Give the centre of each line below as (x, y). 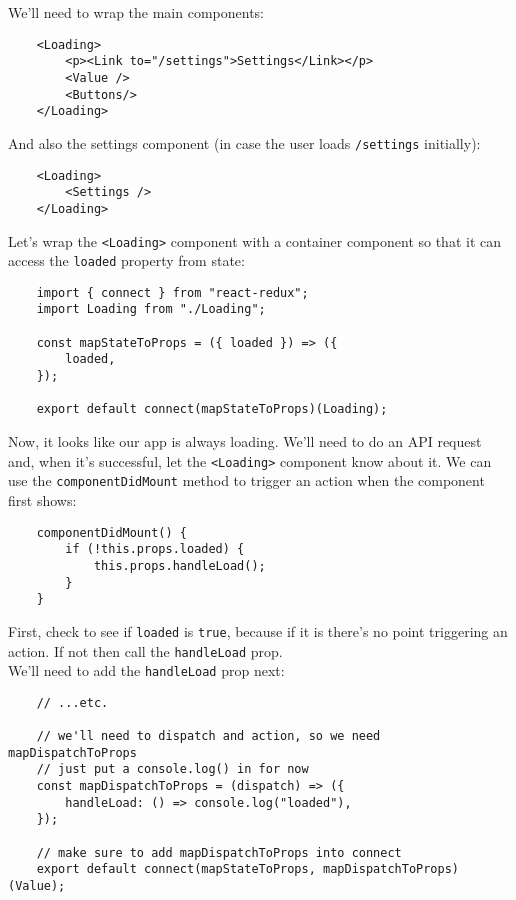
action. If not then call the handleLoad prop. (145, 650)
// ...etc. (72, 702)
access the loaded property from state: (126, 260)
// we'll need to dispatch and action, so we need (208, 736)
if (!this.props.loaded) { (155, 549)
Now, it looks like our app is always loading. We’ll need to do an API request (245, 441)
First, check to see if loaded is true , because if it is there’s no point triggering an (258, 630)
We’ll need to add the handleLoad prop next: (146, 670)
